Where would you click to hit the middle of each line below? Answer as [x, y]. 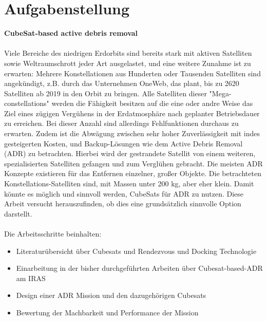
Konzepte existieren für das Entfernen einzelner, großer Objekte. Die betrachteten [133, 173]
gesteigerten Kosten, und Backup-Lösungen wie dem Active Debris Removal [123, 143]
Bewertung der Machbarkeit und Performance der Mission [107, 312]
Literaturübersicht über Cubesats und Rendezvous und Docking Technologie [136, 251]
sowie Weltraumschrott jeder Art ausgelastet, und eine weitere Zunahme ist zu [128, 63]
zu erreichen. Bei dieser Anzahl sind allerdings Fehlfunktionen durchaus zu [121, 123]
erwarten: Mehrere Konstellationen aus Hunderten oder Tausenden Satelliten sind [132, 73]
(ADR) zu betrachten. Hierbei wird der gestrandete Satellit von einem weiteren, [130, 153]
